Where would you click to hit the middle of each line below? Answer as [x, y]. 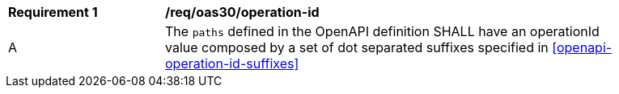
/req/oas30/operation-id [242, 12]
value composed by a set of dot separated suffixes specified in [357, 47]
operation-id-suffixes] [232, 63]
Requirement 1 [53, 12]
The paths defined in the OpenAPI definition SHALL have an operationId [382, 31]
